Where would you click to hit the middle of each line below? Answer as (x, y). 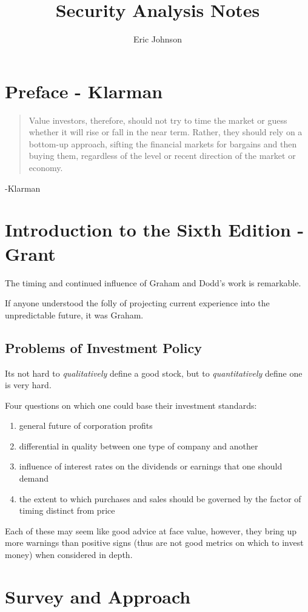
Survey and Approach (98, 596)
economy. (46, 168)
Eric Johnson (158, 39)
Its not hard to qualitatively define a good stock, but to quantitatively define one (154, 373)
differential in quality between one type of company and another (139, 446)
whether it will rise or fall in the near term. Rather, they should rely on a (166, 132)
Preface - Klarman (84, 91)
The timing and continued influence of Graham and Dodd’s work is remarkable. (153, 282)
